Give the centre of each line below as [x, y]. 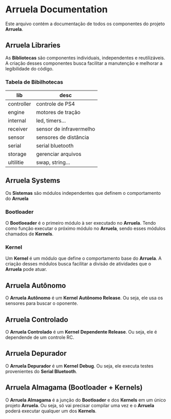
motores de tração [58, 113]
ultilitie [16, 162]
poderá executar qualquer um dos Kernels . [51, 411]
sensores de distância [62, 137]
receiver [18, 129]
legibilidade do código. [30, 68]
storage [17, 154]
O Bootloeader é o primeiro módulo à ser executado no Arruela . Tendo [81, 223]
